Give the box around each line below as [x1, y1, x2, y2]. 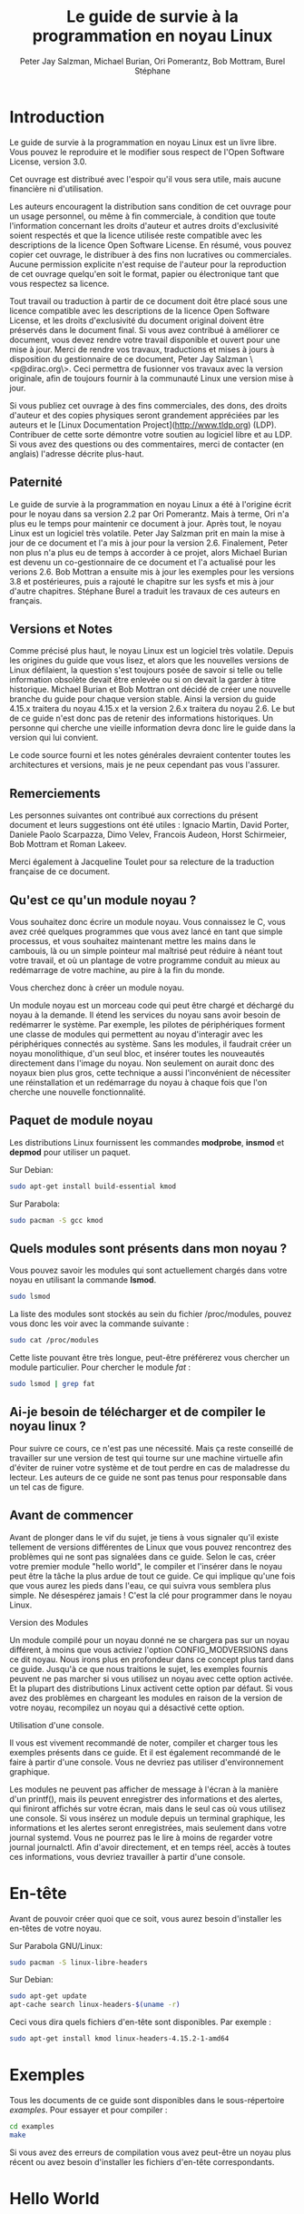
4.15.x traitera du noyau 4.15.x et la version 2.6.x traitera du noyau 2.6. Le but [9, 704, 296, 714]
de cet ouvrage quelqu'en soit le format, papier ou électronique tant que [9, 268, 279, 279]
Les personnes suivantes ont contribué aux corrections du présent [9, 810, 259, 821]
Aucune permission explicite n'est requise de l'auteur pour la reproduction [9, 259, 288, 270]
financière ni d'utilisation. [9, 183, 103, 194]
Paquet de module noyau [9, 1113, 153, 1128]
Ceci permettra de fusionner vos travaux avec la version [73, 363, 283, 374]
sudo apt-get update [9, 1992, 88, 2001]
